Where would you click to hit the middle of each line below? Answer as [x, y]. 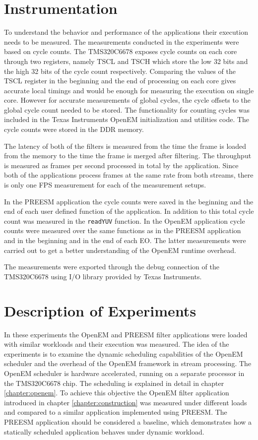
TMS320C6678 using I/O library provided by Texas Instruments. [103, 276]
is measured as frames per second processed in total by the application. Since [121, 165]
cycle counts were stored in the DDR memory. [74, 129]
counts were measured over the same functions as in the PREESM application [123, 230]
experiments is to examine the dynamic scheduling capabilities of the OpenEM [124, 353]
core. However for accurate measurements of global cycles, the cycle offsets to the [128, 100]
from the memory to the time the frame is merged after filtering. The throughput [128, 156]
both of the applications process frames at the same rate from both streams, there [129, 175]
